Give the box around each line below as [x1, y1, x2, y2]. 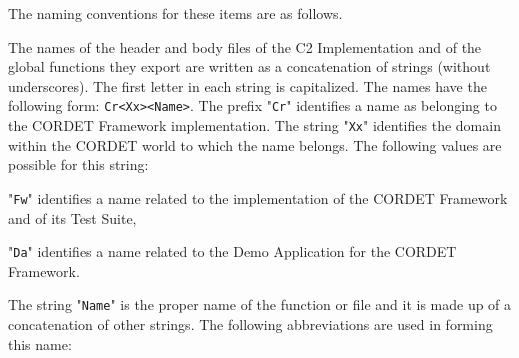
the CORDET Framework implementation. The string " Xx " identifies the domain [8, 115, 501, 136]
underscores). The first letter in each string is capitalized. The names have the [8, 75, 487, 96]
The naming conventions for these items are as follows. [8, 3, 343, 23]
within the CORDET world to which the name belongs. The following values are [8, 134, 502, 155]
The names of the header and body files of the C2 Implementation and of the [8, 36, 482, 57]
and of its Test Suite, [8, 207, 137, 228]
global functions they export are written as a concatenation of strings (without [8, 56, 491, 77]
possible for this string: [8, 154, 149, 175]
